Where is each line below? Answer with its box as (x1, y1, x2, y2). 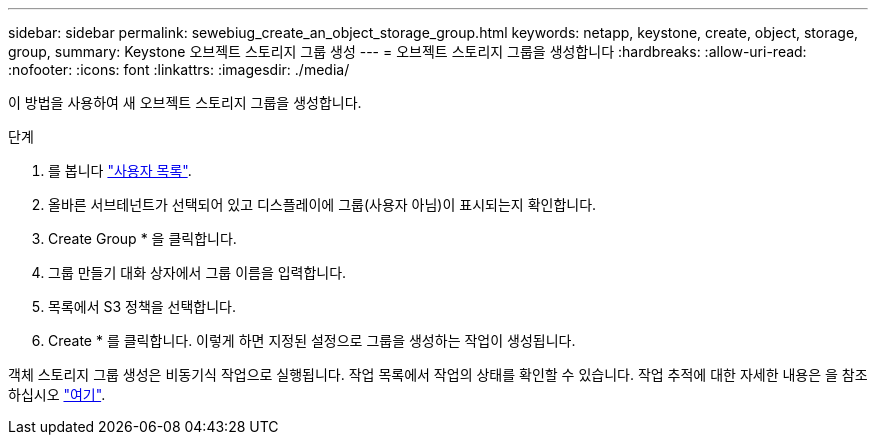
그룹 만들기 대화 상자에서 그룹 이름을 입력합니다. (48, 264, 347, 281)
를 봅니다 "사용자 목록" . (48, 162, 192, 179)
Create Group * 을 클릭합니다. (48, 230, 237, 247)
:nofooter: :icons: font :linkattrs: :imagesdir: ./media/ (8, 61, 350, 78)
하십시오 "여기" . (8, 386, 106, 403)
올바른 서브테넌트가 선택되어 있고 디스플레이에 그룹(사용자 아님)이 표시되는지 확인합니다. (48, 196, 597, 213)
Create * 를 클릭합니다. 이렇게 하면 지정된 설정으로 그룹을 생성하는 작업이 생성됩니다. (48, 332, 576, 349)
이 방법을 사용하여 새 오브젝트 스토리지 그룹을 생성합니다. (8, 94, 362, 111)
